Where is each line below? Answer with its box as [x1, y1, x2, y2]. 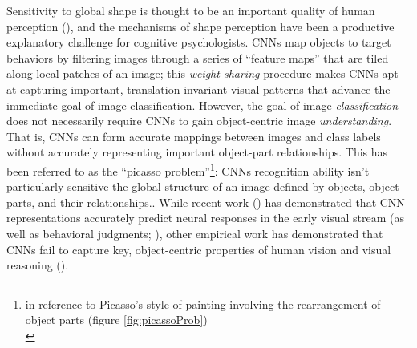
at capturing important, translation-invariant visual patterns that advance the [6, 80, 391, 97]
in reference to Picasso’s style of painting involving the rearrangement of [25, 295, 381, 312]
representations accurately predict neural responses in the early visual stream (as [6, 209, 404, 226]
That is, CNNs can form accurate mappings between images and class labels [6, 127, 381, 144]
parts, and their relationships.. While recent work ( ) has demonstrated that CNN [6, 193, 405, 210]
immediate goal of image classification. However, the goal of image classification [6, 96, 399, 113]
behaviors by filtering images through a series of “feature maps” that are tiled [6, 49, 389, 66]
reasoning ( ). [6, 257, 69, 273]
